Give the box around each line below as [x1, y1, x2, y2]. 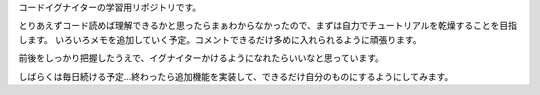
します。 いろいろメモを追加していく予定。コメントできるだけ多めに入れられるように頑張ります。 [18, 33, 422, 45]
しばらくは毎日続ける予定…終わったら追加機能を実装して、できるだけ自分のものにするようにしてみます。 [18, 70, 454, 82]
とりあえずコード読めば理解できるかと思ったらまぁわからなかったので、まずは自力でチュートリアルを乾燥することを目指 [18, 20, 518, 32]
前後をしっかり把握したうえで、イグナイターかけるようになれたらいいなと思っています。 [18, 52, 385, 64]
